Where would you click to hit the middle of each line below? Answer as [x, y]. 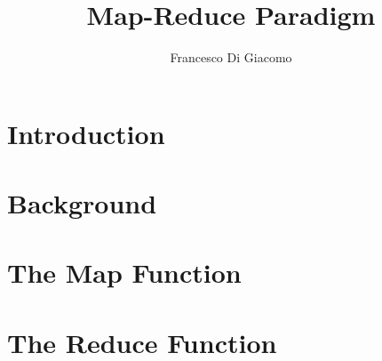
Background [82, 203]
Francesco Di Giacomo [231, 57]
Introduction [86, 133]
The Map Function [124, 273]
